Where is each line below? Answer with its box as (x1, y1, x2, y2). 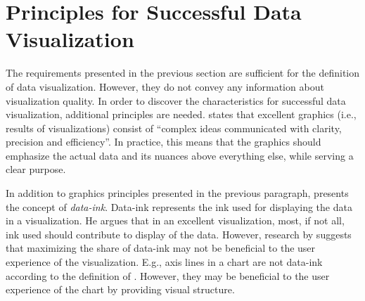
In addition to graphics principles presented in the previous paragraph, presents (6, 186, 349, 200)
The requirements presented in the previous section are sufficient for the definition (6, 65, 360, 80)
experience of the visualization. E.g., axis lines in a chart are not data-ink (6, 255, 323, 269)
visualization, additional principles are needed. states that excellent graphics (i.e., (6, 107, 357, 122)
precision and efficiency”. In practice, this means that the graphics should (6, 134, 321, 149)
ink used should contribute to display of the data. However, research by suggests (6, 226, 352, 241)
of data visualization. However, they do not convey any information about (6, 79, 324, 94)
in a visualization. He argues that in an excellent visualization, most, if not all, (6, 213, 345, 228)
